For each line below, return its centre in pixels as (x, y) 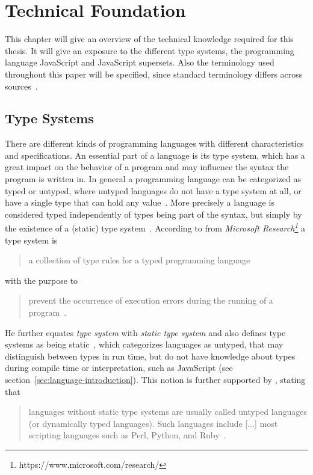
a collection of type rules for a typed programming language (139, 260)
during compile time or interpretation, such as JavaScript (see (119, 368)
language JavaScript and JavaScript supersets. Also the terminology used (140, 62)
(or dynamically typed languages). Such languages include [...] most (153, 423)
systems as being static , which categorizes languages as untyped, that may (144, 344)
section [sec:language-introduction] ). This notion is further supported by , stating (155, 380)
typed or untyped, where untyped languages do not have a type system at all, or (153, 190)
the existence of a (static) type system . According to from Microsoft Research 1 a (155, 227)
